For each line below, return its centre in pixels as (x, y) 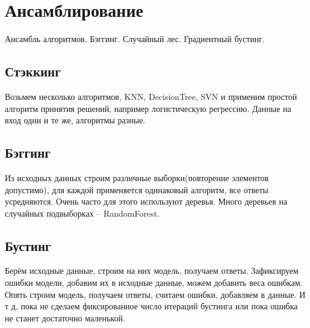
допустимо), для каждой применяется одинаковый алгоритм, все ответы (137, 189)
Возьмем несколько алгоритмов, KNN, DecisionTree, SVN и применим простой (151, 96)
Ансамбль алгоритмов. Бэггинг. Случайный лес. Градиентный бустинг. (135, 39)
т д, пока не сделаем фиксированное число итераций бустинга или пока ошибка (151, 306)
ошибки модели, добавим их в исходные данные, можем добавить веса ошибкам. (154, 283)
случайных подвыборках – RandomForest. (82, 213)
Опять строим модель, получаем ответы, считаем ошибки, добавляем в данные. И (155, 294)
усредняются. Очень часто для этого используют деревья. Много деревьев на (146, 201)
